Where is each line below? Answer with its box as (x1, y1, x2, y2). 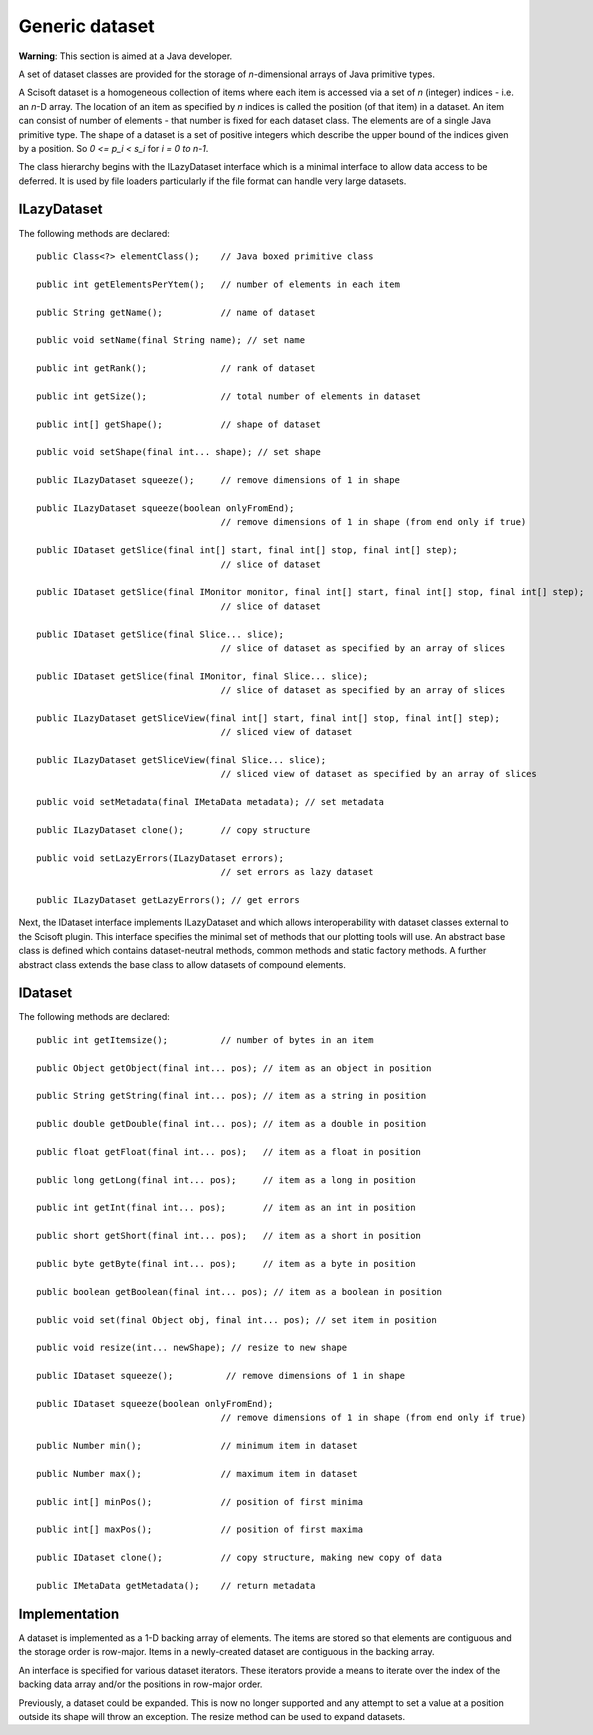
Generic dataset (18, 15, 155, 37)
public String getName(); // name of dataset (36, 306, 316, 318)
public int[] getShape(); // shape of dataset (36, 418, 322, 430)
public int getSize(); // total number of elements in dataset (36, 390, 422, 402)
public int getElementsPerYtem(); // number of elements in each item (36, 278, 400, 290)
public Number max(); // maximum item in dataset (36, 1468, 359, 1479)
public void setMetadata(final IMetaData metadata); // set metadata (36, 796, 385, 808)
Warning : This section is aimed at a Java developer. (18, 50, 233, 62)
